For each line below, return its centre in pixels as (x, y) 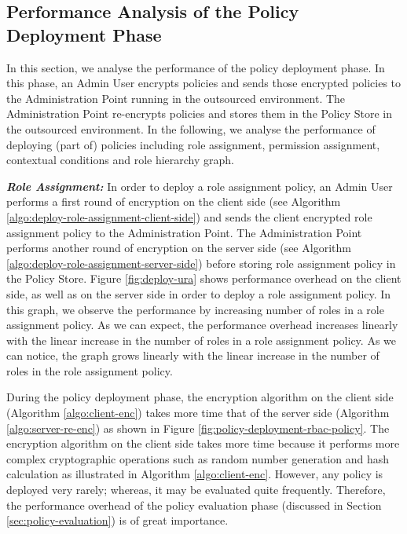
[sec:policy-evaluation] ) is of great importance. (117, 520)
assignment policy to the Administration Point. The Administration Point (184, 232)
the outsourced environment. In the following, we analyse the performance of (191, 128)
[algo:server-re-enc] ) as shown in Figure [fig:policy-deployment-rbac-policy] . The (198, 428)
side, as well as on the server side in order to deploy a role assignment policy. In (199, 293)
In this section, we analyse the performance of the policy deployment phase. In (196, 67)
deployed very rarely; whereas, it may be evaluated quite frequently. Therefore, (196, 490)
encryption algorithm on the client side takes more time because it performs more (203, 443)
